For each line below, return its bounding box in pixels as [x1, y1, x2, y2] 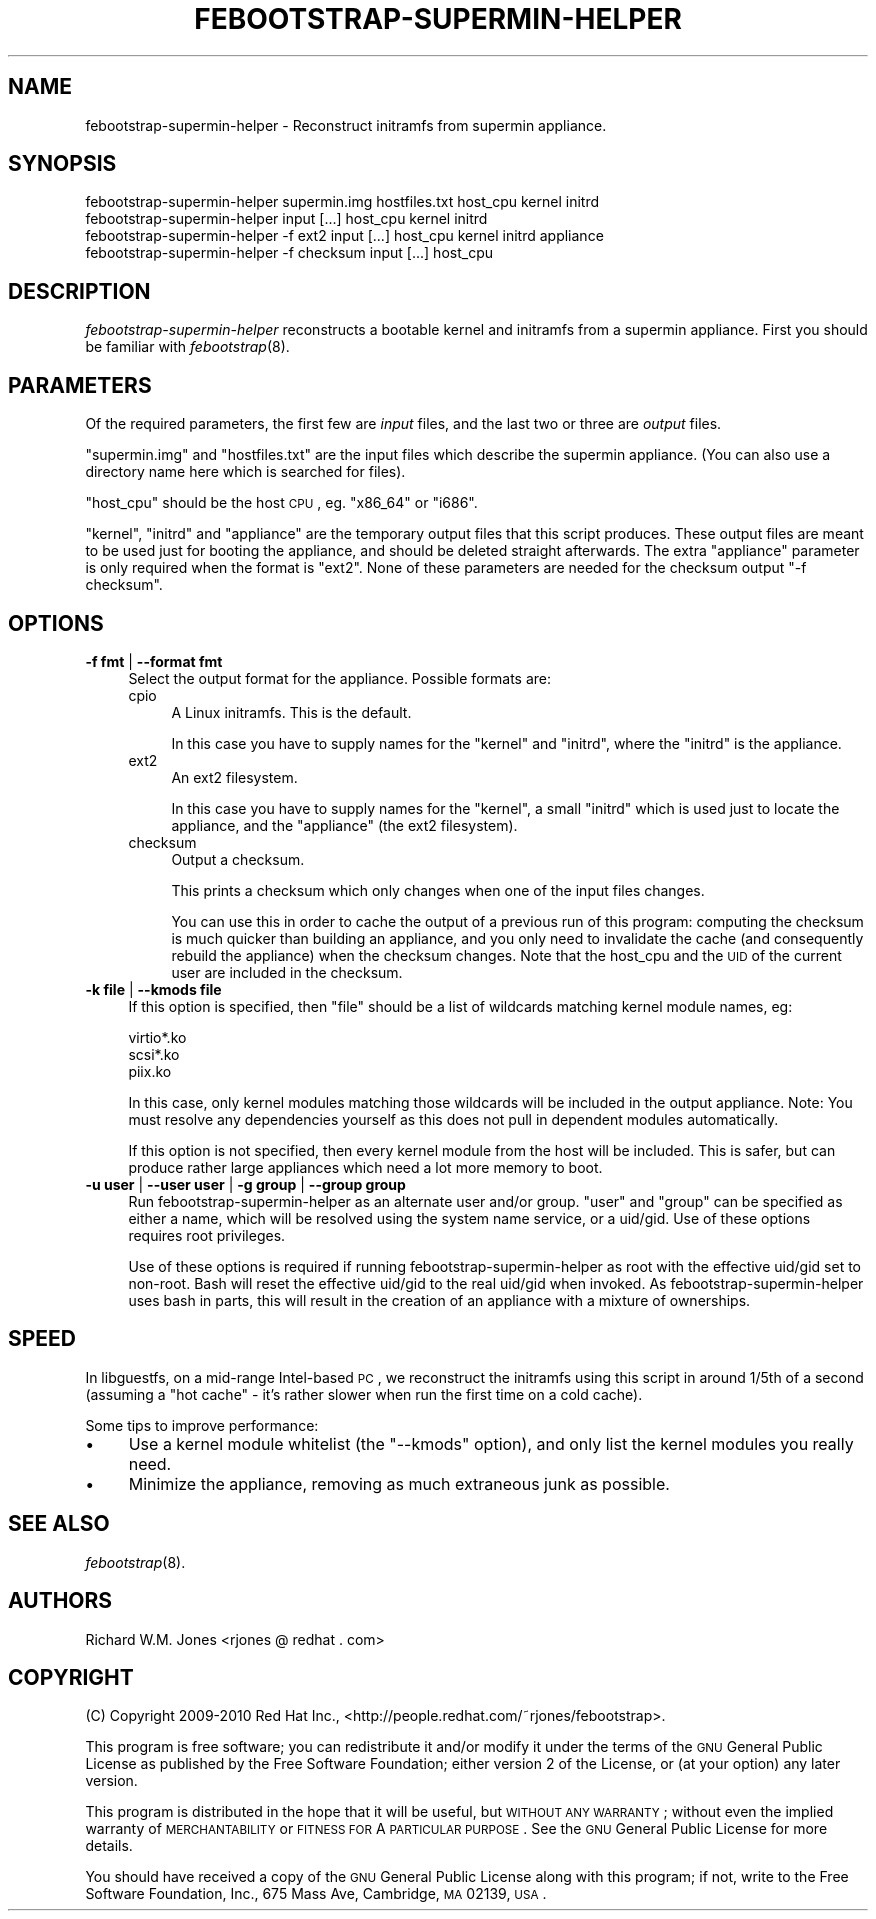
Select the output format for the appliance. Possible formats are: [128, 669, 552, 687]
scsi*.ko [128, 1045, 180, 1063]
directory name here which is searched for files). [85, 463, 406, 481]
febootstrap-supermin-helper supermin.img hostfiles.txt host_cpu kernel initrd [85, 193, 600, 211]
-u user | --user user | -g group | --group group [85, 1175, 406, 1193]
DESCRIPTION [8, 278, 151, 304]
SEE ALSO [8, 1511, 110, 1537]
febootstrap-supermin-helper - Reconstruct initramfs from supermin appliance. [85, 116, 607, 134]
